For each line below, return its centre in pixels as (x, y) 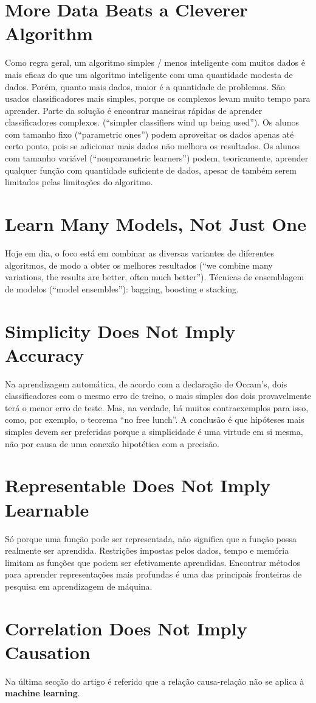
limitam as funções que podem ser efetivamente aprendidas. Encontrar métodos (153, 562)
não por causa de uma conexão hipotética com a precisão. (112, 443)
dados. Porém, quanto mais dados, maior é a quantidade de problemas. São (145, 86)
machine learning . (43, 693)
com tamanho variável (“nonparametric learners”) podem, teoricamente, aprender (157, 158)
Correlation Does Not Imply (126, 628)
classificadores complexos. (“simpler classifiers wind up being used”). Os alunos (152, 122)
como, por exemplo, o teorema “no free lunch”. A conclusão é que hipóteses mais (155, 419)
